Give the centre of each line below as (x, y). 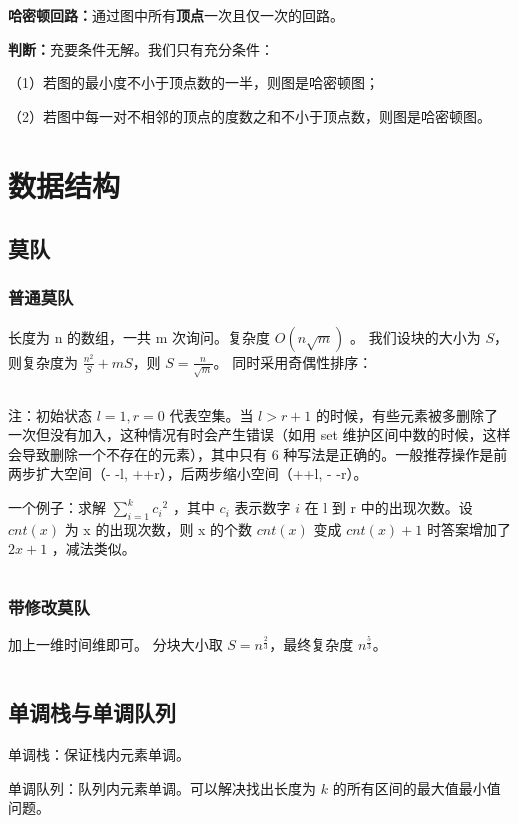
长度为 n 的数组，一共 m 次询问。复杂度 (139, 336)
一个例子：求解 (57, 507)
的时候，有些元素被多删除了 (407, 414)
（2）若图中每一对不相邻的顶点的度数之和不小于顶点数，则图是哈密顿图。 (249, 115)
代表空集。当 (211, 414)
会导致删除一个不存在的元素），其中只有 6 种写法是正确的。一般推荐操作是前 (258, 453)
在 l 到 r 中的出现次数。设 (388, 507)
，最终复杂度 (311, 644)
